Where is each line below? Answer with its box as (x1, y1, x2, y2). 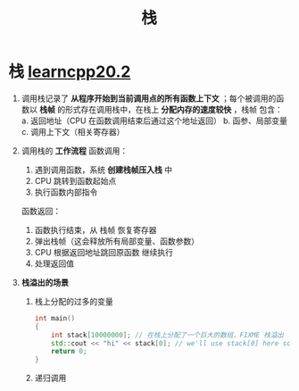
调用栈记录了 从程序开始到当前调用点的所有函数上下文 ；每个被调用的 (21, 93, 277, 104)
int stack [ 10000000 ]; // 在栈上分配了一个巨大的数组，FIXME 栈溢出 (51, 330, 285, 339)
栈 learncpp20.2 (8, 62, 131, 82)
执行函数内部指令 (34, 187, 98, 197)
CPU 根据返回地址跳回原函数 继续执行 (34, 246, 174, 257)
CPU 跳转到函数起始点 (34, 175, 117, 186)
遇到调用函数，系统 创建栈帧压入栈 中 (34, 164, 173, 175)
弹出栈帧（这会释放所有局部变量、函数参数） (34, 236, 200, 246)
